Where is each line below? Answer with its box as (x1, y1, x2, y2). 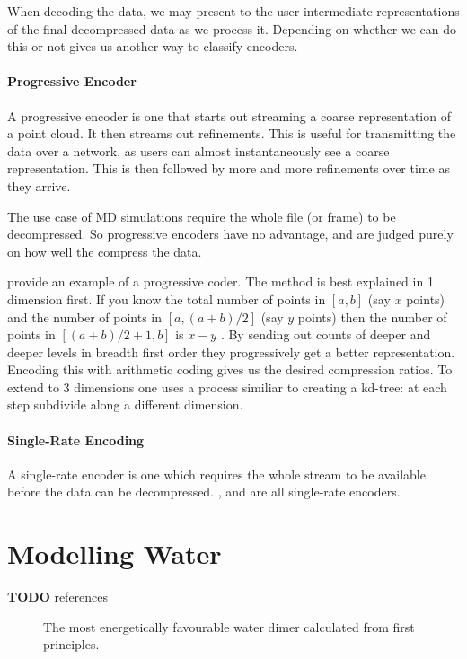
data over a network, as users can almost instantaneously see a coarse (7, 141, 390, 160)
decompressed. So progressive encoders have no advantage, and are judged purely (7, 224, 454, 243)
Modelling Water (7, 535, 222, 572)
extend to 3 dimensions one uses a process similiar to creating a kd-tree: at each (7, 377, 447, 396)
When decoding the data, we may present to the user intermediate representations (7, 2, 460, 20)
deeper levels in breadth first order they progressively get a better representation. (7, 342, 455, 361)
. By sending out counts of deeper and (220, 325, 431, 344)
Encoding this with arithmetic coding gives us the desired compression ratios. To (7, 360, 453, 379)
